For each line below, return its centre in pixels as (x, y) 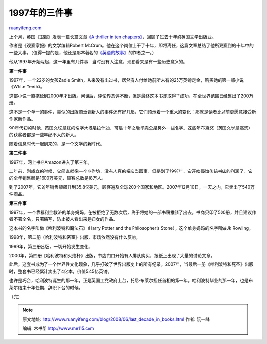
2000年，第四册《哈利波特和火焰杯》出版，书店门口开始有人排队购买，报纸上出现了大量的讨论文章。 (112, 256)
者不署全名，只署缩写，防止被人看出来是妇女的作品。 (63, 219)
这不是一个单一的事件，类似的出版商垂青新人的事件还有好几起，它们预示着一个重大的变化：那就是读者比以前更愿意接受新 (133, 112)
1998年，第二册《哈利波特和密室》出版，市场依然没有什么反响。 (75, 237)
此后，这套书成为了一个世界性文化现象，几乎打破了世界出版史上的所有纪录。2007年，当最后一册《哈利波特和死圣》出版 (131, 264)
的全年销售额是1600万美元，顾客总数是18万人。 (58, 178)
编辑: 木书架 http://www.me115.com (58, 328)
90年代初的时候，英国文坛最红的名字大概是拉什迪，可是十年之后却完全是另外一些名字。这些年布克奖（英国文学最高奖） (131, 128)
